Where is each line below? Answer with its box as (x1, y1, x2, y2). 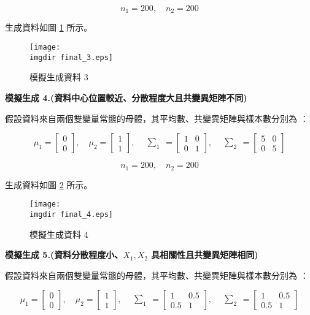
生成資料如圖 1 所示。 (5, 21, 93, 34)
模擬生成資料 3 (29, 70, 88, 83)
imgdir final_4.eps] (29, 210, 114, 219)
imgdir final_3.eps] (29, 53, 114, 62)
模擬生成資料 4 (29, 227, 88, 240)
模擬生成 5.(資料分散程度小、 (5, 248, 123, 261)
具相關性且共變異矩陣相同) (151, 248, 258, 261)
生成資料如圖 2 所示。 (5, 178, 93, 191)
